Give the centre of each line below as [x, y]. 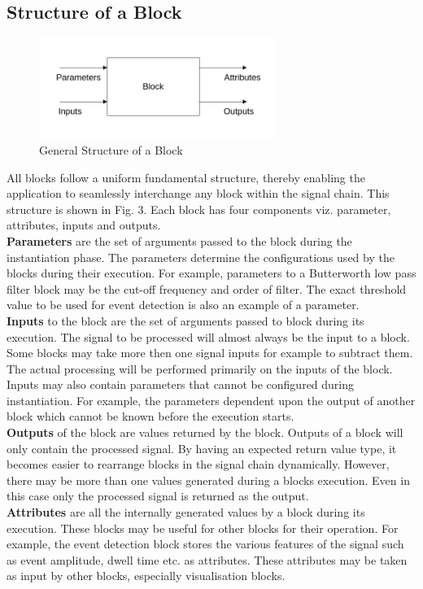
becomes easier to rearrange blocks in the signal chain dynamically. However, [198, 464]
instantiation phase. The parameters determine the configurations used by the [201, 257]
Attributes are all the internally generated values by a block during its [186, 512]
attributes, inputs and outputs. [84, 225]
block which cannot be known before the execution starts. [150, 416]
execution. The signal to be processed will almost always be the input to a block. [208, 336]
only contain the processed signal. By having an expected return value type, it [202, 448]
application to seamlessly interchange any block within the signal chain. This [198, 193]
